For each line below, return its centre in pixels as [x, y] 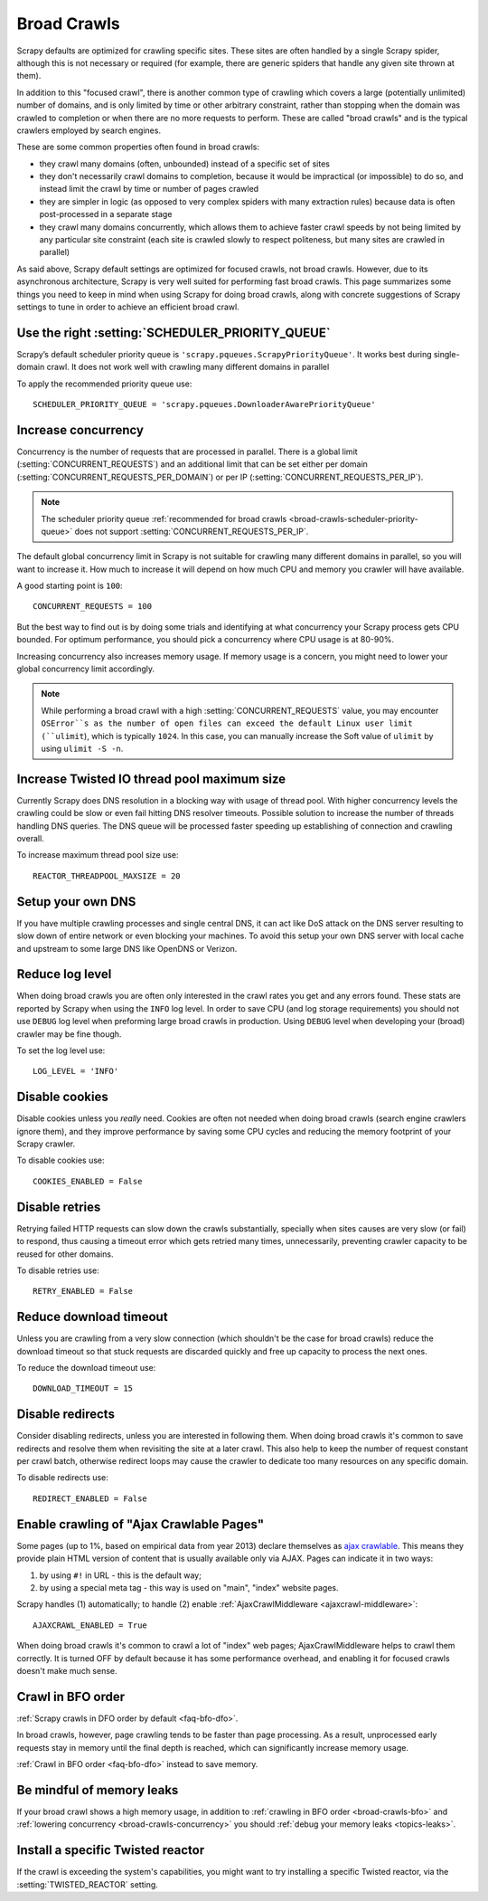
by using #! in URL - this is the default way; [121, 1575]
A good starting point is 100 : [70, 586]
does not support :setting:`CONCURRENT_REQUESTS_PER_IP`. [192, 531]
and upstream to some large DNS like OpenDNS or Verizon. [127, 948]
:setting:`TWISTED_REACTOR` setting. [87, 1884]
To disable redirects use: [62, 1478]
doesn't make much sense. [67, 1670]
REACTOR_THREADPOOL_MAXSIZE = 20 [107, 876]
